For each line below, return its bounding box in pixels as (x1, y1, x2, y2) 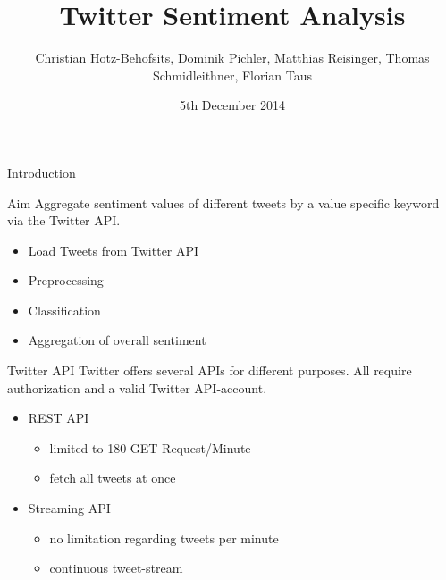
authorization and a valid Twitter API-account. (7, 378, 267, 397)
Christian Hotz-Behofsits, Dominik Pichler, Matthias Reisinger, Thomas (35, 48, 430, 67)
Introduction (7, 163, 76, 181)
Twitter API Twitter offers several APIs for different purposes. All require (7, 361, 412, 380)
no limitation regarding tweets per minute (49, 528, 279, 547)
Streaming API (28, 499, 111, 517)
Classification (28, 300, 101, 319)
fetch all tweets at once (49, 468, 176, 487)
